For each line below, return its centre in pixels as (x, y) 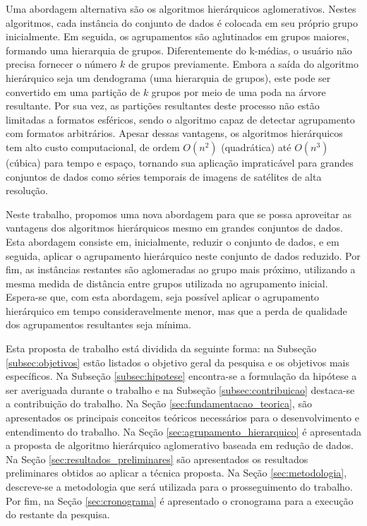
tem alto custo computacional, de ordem (93, 147)
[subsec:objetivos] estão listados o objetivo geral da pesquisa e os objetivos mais (178, 362)
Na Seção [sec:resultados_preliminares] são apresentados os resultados (157, 459)
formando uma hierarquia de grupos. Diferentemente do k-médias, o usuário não (179, 50)
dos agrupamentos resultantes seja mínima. (98, 324)
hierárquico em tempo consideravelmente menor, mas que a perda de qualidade (176, 310)
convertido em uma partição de (73, 91)
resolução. (27, 190)
